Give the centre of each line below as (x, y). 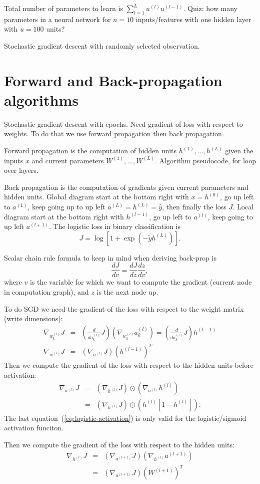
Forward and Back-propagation (113, 80)
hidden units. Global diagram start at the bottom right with (96, 197)
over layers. (21, 170)
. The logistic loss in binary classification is (114, 226)
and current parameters (68, 160)
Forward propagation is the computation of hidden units (90, 151)
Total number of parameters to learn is (63, 8)
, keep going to (230, 216)
